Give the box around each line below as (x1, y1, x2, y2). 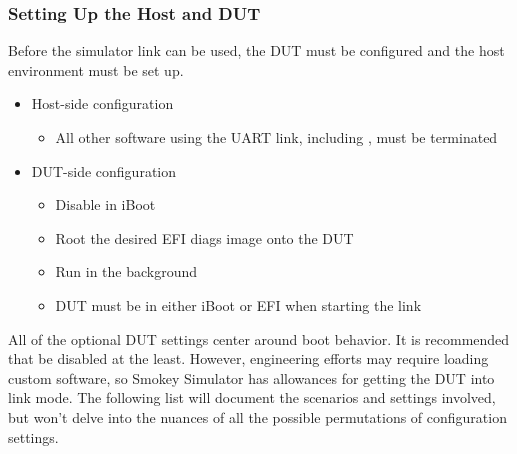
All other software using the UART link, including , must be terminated (55, 127, 498, 147)
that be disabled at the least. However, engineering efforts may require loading (8, 348, 489, 369)
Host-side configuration (31, 93, 174, 114)
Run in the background (55, 261, 198, 282)
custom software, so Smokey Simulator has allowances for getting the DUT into (8, 367, 495, 388)
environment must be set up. (8, 59, 184, 80)
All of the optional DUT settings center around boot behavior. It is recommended (8, 328, 510, 349)
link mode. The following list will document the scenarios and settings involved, (8, 387, 496, 408)
